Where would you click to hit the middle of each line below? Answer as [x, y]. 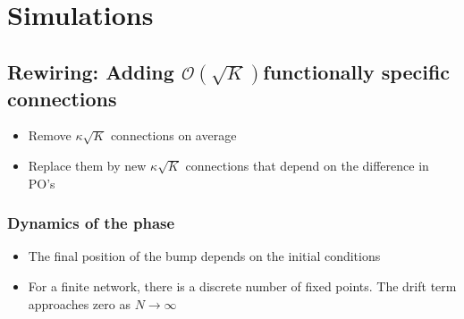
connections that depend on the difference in [307, 165]
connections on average [173, 135]
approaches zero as [79, 303]
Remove [50, 135]
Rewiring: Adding [91, 71]
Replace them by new [87, 165]
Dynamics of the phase [91, 223]
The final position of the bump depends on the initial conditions [204, 256]
